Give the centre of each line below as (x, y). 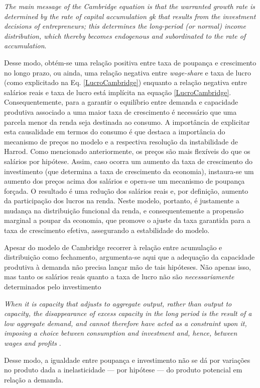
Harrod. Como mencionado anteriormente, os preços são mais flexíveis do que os (127, 151)
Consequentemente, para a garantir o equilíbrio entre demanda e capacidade (121, 102)
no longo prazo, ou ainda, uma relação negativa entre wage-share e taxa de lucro (128, 72)
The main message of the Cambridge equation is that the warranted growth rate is (130, 6)
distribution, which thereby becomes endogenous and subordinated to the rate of (125, 35)
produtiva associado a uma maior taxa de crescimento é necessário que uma (120, 111)
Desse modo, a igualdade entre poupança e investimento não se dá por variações (127, 360)
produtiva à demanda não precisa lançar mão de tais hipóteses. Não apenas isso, (127, 266)
